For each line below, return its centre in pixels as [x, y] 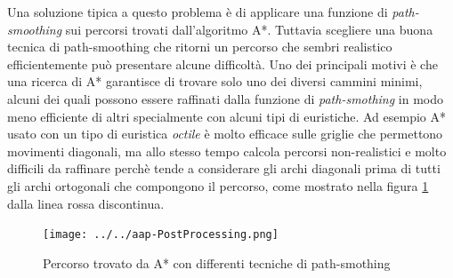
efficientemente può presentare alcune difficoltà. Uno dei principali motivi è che [222, 64]
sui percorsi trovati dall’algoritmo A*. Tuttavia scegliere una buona [249, 29]
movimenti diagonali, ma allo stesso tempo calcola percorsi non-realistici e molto [227, 151]
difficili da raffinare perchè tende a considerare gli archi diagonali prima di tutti [224, 168]
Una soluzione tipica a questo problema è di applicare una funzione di [198, 12]
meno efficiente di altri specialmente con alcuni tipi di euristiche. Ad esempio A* [226, 116]
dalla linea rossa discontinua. [86, 203]
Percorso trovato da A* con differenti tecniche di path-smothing [217, 262]
